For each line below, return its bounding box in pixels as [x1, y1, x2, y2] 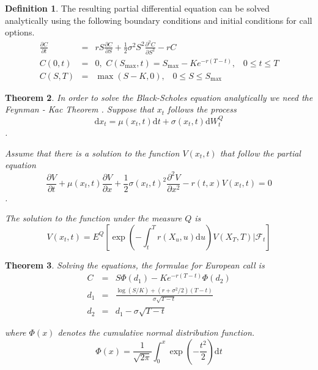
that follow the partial [220, 146, 301, 159]
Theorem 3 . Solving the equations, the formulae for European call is [5, 258, 265, 271]
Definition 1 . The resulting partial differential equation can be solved [5, 2, 270, 14]
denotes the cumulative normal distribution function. [57, 326, 255, 339]
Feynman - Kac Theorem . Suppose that [5, 103, 154, 116]
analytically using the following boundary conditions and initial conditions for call [5, 13, 312, 26]
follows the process [168, 103, 237, 116]
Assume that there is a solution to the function [5, 146, 180, 159]
